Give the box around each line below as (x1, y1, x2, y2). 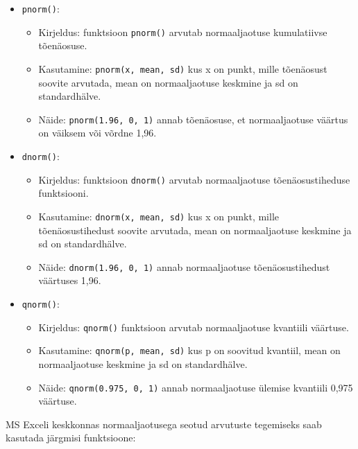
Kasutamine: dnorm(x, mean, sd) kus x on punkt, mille (38, 209, 280, 223)
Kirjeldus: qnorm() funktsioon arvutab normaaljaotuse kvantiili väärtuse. (38, 319, 349, 334)
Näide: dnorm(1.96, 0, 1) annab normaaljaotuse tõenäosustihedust (38, 259, 330, 274)
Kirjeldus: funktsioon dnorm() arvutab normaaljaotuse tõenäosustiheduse (38, 172, 350, 186)
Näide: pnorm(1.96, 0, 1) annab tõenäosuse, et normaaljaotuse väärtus (38, 112, 348, 126)
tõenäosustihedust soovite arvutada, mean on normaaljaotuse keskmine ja (38, 222, 352, 237)
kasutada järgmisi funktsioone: (6, 430, 136, 445)
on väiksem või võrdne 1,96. (38, 125, 157, 140)
